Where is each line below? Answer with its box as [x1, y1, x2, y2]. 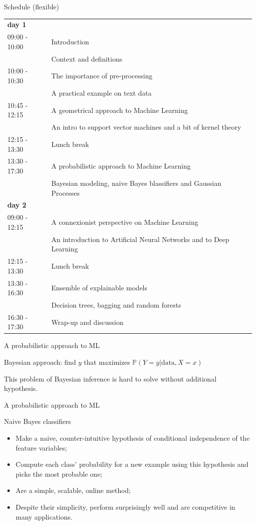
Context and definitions [51, 53, 123, 64]
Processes [51, 187, 80, 198]
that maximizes [84, 357, 130, 367]
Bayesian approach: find [4, 357, 76, 367]
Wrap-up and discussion [51, 316, 124, 327]
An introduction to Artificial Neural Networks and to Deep [51, 234, 229, 244]
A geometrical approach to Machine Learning [51, 105, 188, 115]
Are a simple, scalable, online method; [15, 485, 131, 495]
